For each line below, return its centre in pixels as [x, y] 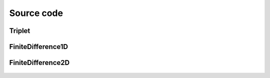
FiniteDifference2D [39, 63]
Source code [36, 13]
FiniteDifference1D [39, 47]
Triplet [20, 31]
